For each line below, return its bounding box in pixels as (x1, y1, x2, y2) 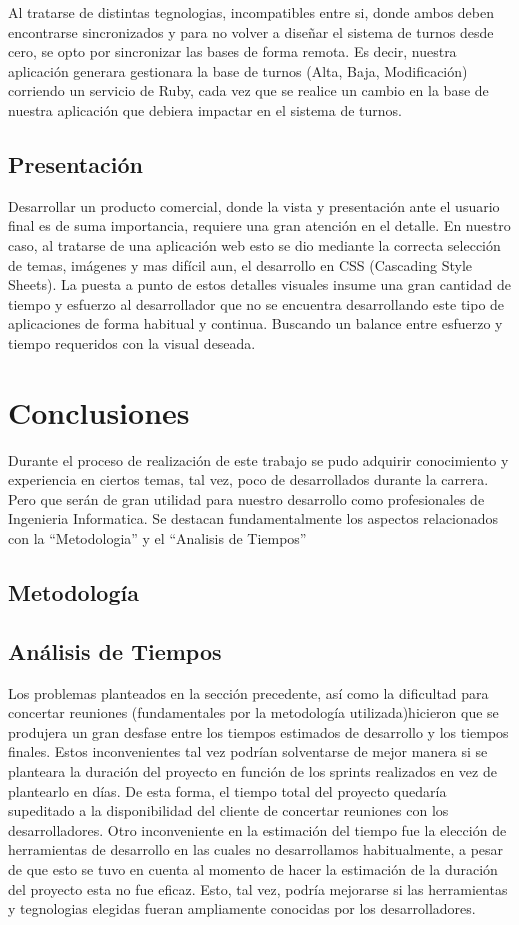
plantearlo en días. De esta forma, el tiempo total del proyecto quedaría (8, 780, 447, 801)
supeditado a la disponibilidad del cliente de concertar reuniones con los (8, 800, 449, 821)
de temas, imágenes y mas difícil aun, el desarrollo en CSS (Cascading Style (8, 254, 472, 275)
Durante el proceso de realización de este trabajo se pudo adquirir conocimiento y (8, 449, 509, 470)
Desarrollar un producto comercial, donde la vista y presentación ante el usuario (8, 195, 500, 216)
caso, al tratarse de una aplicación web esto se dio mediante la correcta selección (8, 234, 501, 255)
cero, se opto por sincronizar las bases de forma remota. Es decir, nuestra (8, 41, 457, 62)
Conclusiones (8, 391, 190, 432)
